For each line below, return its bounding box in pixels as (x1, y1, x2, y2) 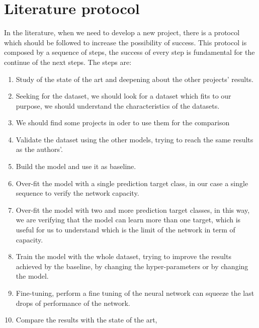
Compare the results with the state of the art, (16, 314, 157, 325)
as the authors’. (16, 144, 63, 154)
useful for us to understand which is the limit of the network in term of (16, 224, 235, 235)
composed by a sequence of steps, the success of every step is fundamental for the (4, 47, 255, 57)
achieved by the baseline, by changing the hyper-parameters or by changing (16, 261, 248, 271)
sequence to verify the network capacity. (16, 188, 139, 198)
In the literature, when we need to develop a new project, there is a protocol (4, 27, 240, 38)
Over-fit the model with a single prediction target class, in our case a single (16, 178, 248, 188)
